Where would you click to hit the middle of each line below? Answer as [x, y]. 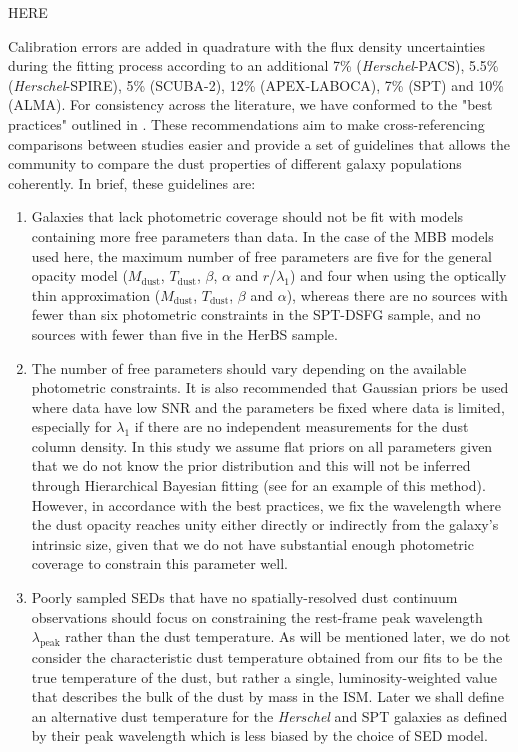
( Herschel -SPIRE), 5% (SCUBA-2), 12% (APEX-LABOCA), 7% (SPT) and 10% [256, 84]
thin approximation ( [96, 294]
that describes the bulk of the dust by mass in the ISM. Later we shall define [267, 696]
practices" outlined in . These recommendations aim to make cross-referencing [246, 123]
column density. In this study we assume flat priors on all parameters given [262, 445]
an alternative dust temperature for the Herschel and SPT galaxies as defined [269, 715]
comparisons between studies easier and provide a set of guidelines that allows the [259, 143]
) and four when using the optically [398, 275]
